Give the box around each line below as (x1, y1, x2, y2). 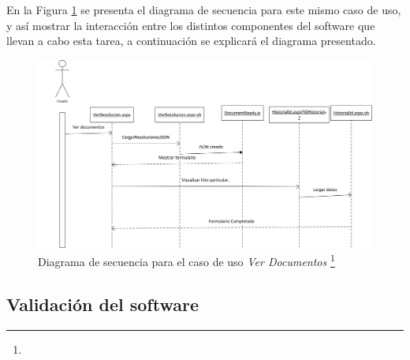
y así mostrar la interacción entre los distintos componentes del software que (6, 17, 375, 33)
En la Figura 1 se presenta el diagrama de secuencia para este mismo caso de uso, (6, 2, 401, 17)
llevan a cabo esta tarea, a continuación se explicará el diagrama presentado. (6, 32, 376, 49)
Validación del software (6, 292, 199, 317)
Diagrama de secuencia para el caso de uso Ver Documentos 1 (38, 251, 335, 270)
